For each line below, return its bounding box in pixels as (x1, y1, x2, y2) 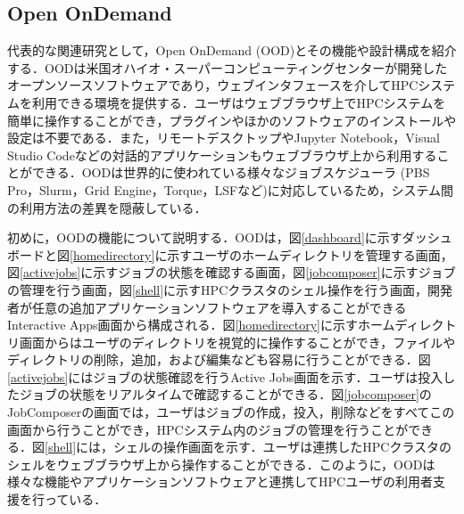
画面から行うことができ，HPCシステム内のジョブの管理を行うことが (7, 420, 409, 438)
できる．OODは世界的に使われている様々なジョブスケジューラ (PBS (31, 163, 430, 182)
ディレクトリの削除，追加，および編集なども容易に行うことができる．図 (7, 350, 431, 369)
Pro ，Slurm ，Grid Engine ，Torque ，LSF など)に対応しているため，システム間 (7, 180, 454, 199)
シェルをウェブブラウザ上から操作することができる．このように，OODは (7, 454, 435, 473)
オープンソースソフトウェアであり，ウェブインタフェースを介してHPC (7, 76, 418, 94)
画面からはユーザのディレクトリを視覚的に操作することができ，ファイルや (19, 332, 456, 351)
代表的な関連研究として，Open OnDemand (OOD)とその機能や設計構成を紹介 (7, 41, 457, 60)
